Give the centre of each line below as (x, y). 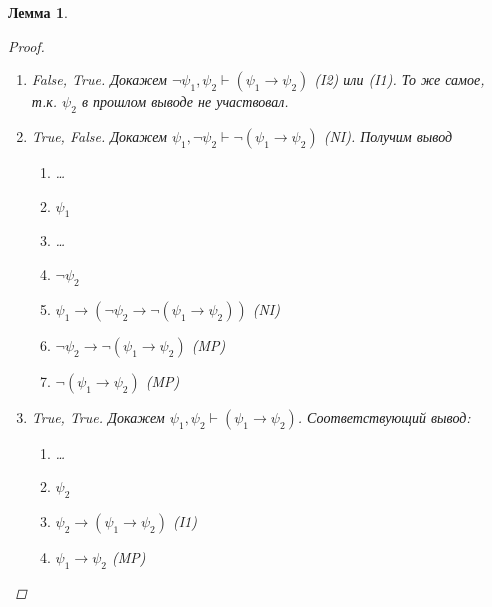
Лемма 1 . (38, 12)
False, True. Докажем (99, 79)
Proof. (26, 45)
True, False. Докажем (99, 135)
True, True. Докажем (98, 416)
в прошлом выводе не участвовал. (185, 101)
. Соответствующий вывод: (384, 416)
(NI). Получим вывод (388, 135)
